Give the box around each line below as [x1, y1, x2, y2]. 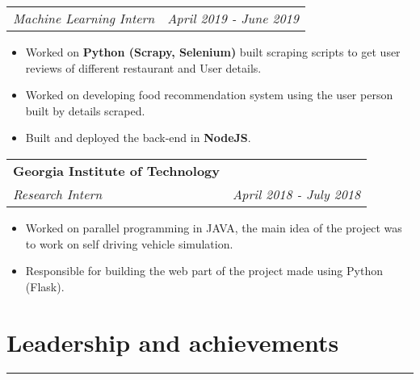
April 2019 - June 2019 [167, 9, 299, 27]
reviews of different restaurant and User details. [25, 59, 262, 76]
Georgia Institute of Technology [13, 161, 220, 180]
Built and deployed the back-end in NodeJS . [25, 129, 251, 146]
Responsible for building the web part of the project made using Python [25, 262, 383, 279]
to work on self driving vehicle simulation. [25, 235, 233, 252]
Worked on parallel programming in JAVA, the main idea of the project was [25, 219, 402, 236]
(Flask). [25, 278, 65, 294]
